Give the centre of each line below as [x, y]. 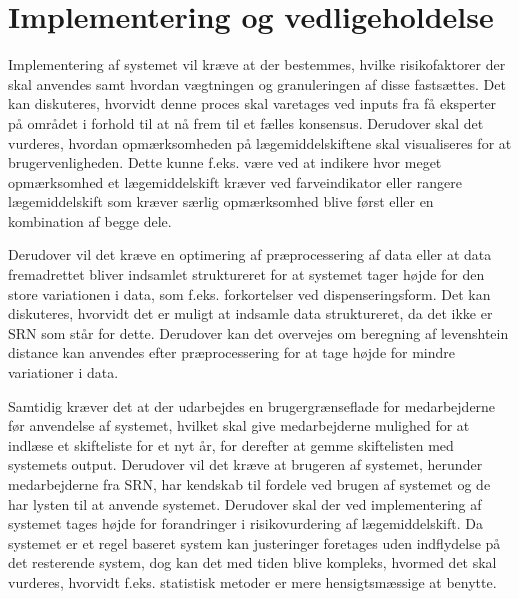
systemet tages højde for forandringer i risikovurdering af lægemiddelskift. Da [245, 523]
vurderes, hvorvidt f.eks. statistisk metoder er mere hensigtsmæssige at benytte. [252, 581]
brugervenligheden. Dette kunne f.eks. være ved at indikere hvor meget [225, 162]
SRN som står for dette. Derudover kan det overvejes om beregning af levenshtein [258, 332]
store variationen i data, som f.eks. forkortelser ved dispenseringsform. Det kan [249, 293]
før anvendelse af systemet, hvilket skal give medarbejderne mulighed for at [239, 425]
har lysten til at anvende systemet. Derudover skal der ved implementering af [245, 503]
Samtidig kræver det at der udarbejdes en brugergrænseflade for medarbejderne [252, 405]
